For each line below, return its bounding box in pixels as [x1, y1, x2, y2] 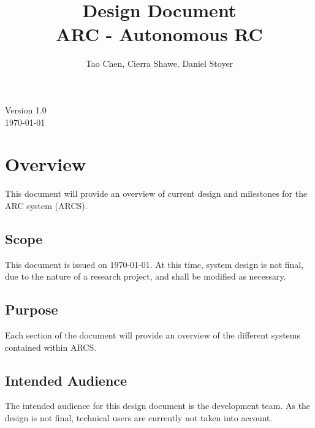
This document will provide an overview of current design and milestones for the [5, 187, 308, 200]
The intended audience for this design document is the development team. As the [5, 399, 311, 412]
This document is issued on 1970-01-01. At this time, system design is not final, [5, 258, 304, 270]
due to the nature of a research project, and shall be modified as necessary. [5, 270, 286, 283]
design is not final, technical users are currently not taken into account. [5, 411, 273, 424]
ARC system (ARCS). [5, 199, 88, 212]
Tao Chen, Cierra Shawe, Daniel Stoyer [85, 57, 233, 70]
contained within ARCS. [5, 340, 97, 353]
